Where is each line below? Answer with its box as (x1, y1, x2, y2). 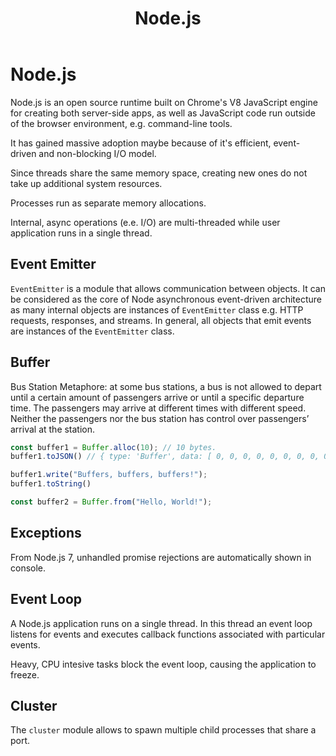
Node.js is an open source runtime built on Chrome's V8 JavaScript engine (10, 96, 318, 108)
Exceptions (10, 525, 82, 542)
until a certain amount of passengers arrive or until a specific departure (10, 391, 305, 403)
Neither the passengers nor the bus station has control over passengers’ (10, 412, 310, 424)
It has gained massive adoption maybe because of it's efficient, (10, 137, 272, 149)
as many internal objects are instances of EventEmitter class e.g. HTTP (10, 303, 304, 316)
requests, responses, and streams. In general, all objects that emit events (10, 314, 312, 326)
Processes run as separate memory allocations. (10, 197, 207, 209)
